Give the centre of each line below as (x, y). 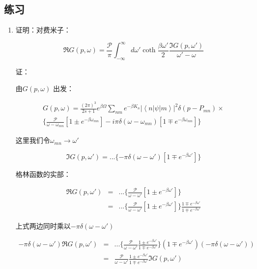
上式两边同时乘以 (43, 225)
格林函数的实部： (43, 174)
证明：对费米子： (43, 30)
